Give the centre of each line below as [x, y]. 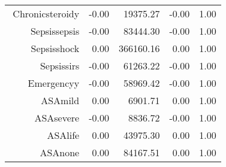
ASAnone [60, 152]
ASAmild [60, 100]
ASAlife [63, 135]
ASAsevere [57, 118]
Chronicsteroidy [46, 13]
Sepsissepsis [55, 31]
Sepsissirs [60, 66]
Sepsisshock [55, 48]
